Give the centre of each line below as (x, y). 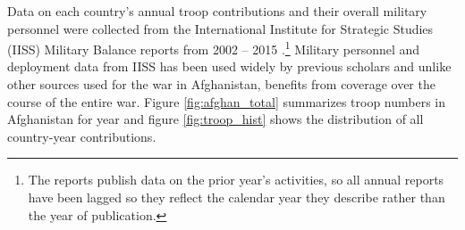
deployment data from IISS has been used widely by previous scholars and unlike (229, 66)
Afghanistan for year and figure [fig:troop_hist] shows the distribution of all (216, 119)
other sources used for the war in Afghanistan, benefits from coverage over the (221, 84)
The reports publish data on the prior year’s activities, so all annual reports (236, 180)
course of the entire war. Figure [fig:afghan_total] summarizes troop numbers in (227, 101)
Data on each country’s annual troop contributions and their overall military (217, 11)
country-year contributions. (82, 136)
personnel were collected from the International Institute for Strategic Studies (220, 28)
